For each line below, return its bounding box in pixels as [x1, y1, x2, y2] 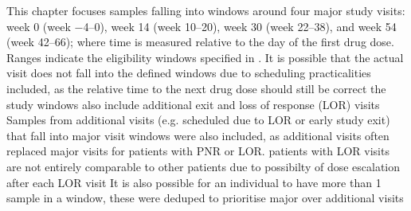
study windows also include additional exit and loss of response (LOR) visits [6, 96, 380, 112]
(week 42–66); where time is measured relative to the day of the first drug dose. [6, 33, 394, 50]
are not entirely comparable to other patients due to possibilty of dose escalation [6, 158, 401, 174]
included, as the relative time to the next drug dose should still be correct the [6, 80, 386, 96]
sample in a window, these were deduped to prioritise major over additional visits [6, 190, 404, 206]
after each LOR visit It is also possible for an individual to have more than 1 [6, 174, 382, 190]
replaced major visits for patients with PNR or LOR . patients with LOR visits [6, 143, 389, 159]
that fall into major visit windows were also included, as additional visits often [6, 127, 389, 143]
